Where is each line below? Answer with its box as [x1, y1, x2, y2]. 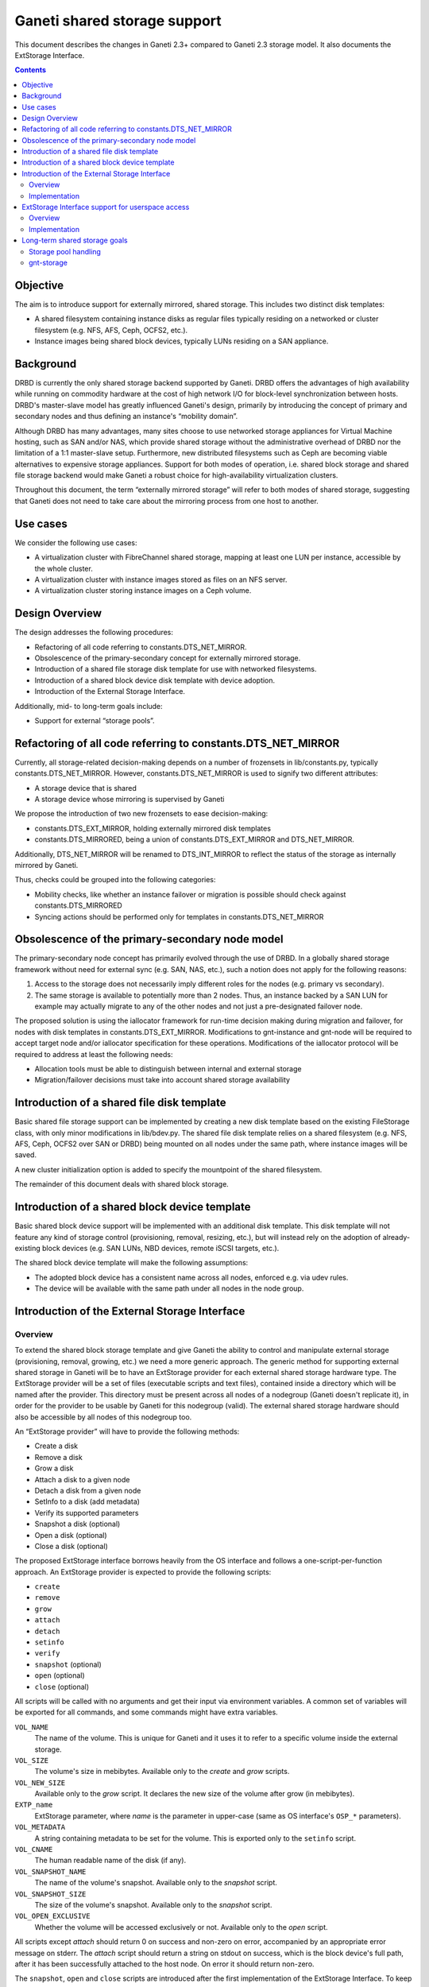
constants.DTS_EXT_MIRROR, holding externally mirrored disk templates [34, 823, 272, 833]
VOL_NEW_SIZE [14, 1778, 66, 1788]
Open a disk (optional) [34, 1530, 107, 1540]
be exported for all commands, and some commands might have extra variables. [14, 1707, 278, 1717]
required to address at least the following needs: [14, 1049, 173, 1059]
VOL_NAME [14, 1722, 49, 1732]
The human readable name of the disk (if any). [34, 1856, 187, 1865]
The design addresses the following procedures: [14, 628, 174, 637]
